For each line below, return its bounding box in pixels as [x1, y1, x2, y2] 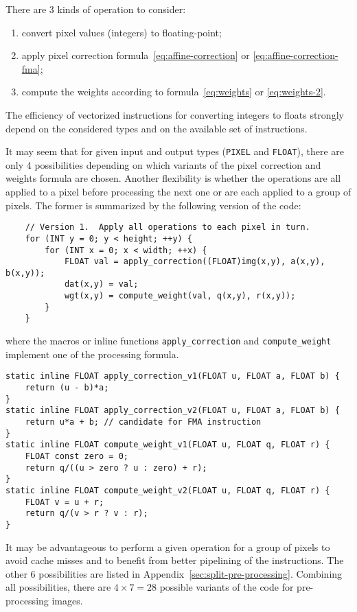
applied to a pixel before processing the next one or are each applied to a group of [5, 185, 352, 198]
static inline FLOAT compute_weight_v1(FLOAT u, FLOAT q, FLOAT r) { [5, 440, 330, 450]
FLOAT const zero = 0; [25, 451, 128, 461]
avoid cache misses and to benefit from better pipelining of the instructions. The [5, 553, 344, 567]
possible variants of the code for [159, 580, 294, 594]
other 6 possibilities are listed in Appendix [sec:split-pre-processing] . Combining [5, 566, 343, 580]
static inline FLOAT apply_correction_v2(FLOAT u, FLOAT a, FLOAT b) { [5, 405, 340, 416]
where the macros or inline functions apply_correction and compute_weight [5, 333, 332, 348]
